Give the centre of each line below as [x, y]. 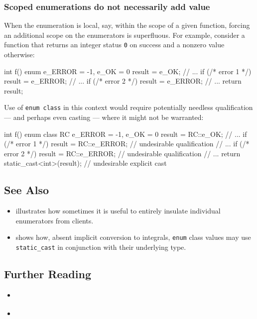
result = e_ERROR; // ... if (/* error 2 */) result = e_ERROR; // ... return [123, 81]
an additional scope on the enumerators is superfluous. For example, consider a [125, 35]
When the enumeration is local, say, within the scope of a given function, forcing [127, 25]
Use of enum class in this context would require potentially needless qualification [128, 107]
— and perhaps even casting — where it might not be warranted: [104, 117]
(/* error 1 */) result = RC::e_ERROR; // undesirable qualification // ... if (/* [127, 144]
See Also [27, 190]
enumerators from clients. [55, 220]
